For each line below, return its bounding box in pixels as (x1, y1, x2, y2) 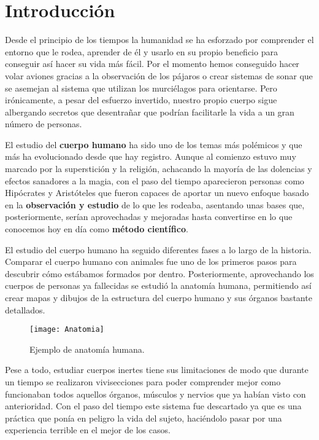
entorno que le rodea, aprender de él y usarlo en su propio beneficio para (5, 45, 278, 58)
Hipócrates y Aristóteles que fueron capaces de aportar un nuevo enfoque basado (5, 186, 309, 199)
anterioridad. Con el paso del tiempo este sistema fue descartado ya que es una (5, 399, 302, 412)
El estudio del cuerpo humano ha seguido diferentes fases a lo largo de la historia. (5, 243, 312, 256)
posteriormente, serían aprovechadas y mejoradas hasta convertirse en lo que (5, 210, 293, 223)
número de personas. (5, 117, 82, 130)
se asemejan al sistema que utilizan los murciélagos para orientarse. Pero (5, 81, 277, 94)
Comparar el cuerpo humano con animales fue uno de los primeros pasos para (5, 255, 297, 268)
